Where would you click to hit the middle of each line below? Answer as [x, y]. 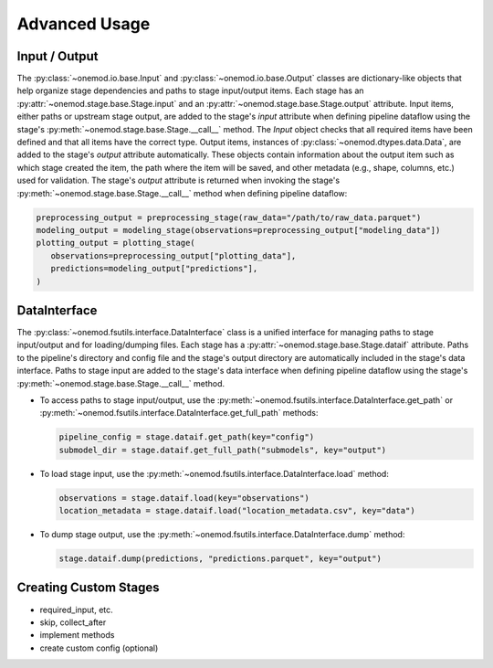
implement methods [77, 635]
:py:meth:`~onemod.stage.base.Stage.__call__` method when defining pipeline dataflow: [182, 193]
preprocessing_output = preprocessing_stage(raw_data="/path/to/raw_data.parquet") [229, 217]
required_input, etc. [76, 610]
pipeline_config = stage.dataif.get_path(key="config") [187, 437]
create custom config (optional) [99, 648]
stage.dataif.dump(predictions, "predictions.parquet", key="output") [220, 559]
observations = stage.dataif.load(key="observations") [184, 498]
